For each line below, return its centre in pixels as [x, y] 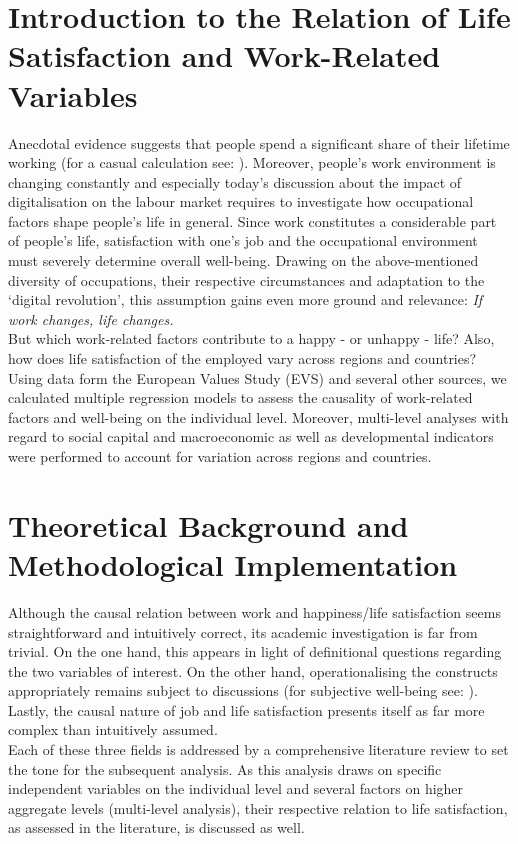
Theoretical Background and [208, 524]
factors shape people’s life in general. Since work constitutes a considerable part [252, 220]
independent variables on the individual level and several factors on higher [236, 788]
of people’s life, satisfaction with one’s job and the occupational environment [243, 240]
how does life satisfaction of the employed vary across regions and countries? [242, 358]
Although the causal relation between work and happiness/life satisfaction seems [254, 611]
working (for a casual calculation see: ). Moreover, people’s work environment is [252, 162]
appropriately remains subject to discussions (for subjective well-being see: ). [243, 690]
